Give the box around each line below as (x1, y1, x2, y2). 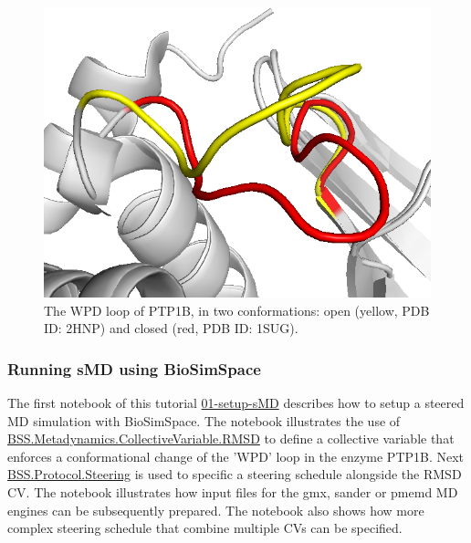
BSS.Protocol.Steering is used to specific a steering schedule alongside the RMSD (7, 465, 462, 484)
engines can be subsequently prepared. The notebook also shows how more (7, 500, 424, 519)
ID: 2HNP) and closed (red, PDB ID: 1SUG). (44, 318, 298, 338)
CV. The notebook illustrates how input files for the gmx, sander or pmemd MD (7, 482, 458, 501)
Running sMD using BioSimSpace (7, 357, 261, 380)
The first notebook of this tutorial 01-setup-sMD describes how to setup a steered (7, 393, 465, 412)
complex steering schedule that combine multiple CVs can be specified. (7, 518, 403, 538)
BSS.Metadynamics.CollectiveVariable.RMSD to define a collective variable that (7, 429, 455, 448)
